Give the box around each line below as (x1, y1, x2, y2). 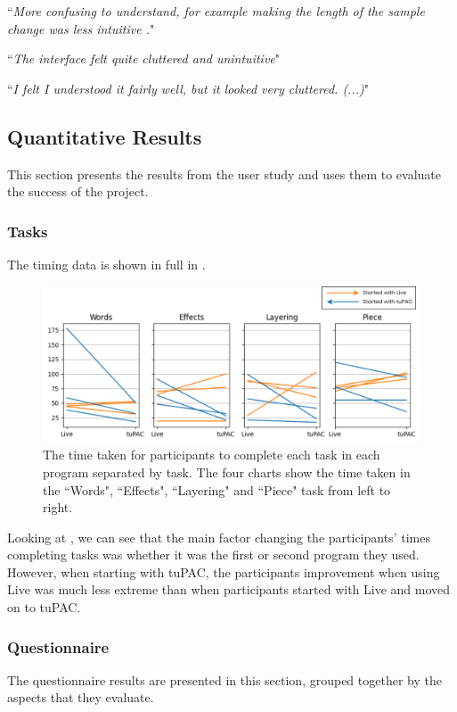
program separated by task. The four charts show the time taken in (43, 462, 411, 481)
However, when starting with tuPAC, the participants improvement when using (7, 562, 440, 581)
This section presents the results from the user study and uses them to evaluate (7, 164, 441, 183)
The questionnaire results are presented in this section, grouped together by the (7, 670, 442, 689)
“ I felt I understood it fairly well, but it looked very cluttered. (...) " (7, 79, 369, 97)
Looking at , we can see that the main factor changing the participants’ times (7, 527, 430, 546)
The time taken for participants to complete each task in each (43, 445, 380, 464)
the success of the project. (7, 182, 149, 201)
